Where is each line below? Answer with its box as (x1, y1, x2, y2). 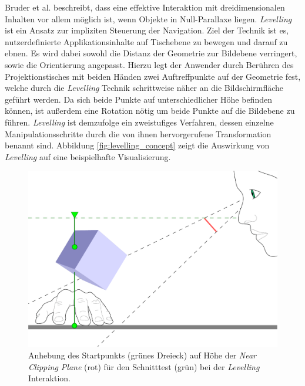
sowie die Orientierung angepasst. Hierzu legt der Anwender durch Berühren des (5, 58, 294, 70)
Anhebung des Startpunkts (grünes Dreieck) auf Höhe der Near (28, 348, 256, 361)
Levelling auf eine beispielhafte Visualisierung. (5, 150, 171, 162)
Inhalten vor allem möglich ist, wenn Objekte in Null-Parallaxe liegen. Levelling (5, 12, 292, 25)
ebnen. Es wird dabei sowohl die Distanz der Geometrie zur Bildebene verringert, (5, 47, 297, 59)
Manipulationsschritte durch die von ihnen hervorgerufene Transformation (5, 127, 272, 140)
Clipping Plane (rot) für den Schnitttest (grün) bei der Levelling (28, 360, 260, 373)
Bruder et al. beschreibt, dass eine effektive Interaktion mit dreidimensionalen (5, 1, 285, 13)
